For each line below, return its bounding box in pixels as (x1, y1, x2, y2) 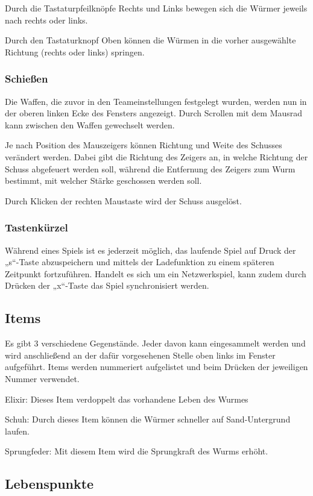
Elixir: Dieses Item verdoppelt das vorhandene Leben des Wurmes (5, 392, 248, 405)
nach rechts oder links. (5, 13, 88, 26)
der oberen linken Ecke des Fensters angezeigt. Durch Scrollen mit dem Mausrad (5, 107, 303, 119)
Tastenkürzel (5, 220, 68, 235)
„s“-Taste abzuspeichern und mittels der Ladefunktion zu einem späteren (5, 256, 274, 268)
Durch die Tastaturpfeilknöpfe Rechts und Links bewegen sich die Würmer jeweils (5, 2, 308, 14)
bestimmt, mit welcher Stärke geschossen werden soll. (5, 174, 202, 187)
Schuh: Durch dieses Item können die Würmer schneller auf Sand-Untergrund (5, 413, 291, 425)
